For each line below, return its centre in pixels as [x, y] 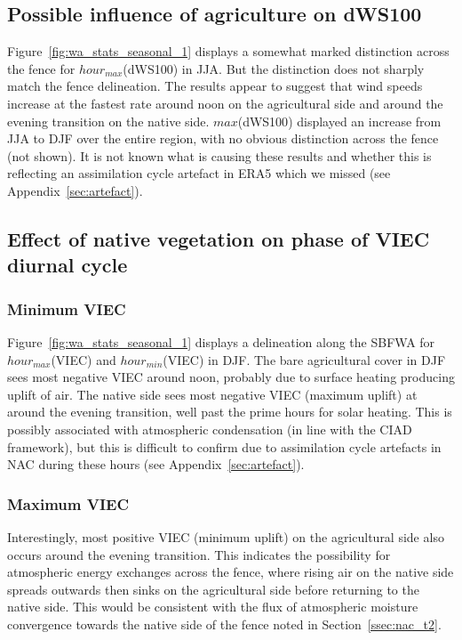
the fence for [41, 68]
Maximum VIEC [68, 503]
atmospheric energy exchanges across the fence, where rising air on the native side [231, 572]
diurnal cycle [68, 265]
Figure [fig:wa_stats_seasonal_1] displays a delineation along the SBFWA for [221, 341]
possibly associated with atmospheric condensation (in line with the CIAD [210, 429]
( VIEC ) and [84, 359]
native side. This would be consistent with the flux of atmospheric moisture [213, 607]
